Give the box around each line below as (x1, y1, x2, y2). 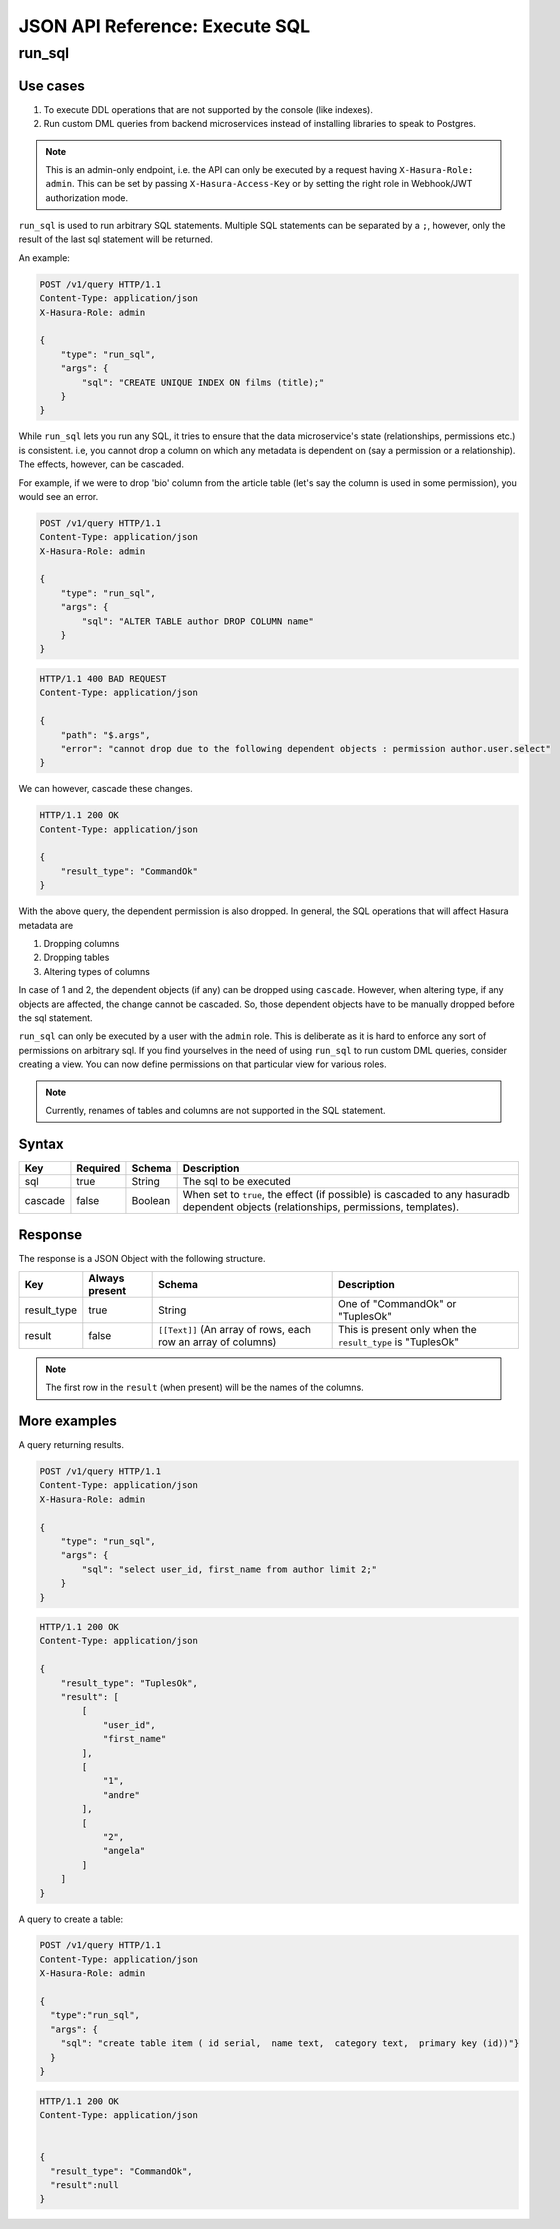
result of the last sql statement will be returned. (18, 233, 214, 245)
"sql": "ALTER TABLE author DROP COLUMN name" (81, 615, 314, 627)
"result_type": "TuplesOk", (60, 1677, 199, 1689)
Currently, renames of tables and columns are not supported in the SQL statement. (45, 1104, 386, 1116)
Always (88, 1271, 125, 1285)
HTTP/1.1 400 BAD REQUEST (39, 673, 167, 684)
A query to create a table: (18, 1913, 124, 1925)
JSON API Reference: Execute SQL (18, 15, 311, 37)
